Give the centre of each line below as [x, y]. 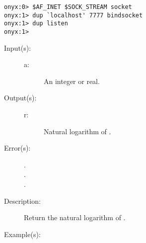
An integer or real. [72, 81]
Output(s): [20, 98]
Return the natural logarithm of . [75, 217]
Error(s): [17, 148]
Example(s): [22, 234]
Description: [22, 201]
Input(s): [18, 47]
